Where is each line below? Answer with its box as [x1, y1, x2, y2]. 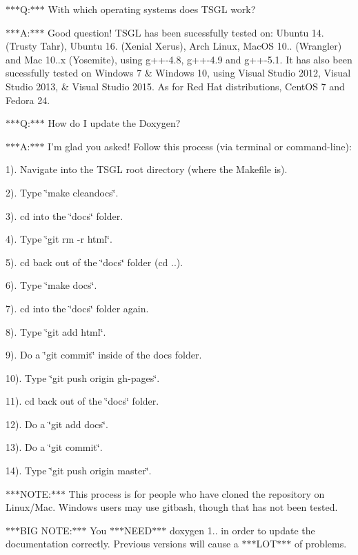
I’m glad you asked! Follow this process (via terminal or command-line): [48, 139, 352, 153]
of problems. [294, 536, 347, 551]
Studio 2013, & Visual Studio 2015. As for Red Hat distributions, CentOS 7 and [6, 79, 345, 93]
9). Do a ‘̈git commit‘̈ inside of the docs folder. [6, 347, 202, 362]
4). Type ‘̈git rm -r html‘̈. [6, 232, 112, 246]
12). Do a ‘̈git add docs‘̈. [6, 416, 108, 431]
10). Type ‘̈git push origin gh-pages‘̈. [6, 370, 160, 385]
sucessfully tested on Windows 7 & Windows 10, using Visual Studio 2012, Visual [6, 65, 351, 80]
